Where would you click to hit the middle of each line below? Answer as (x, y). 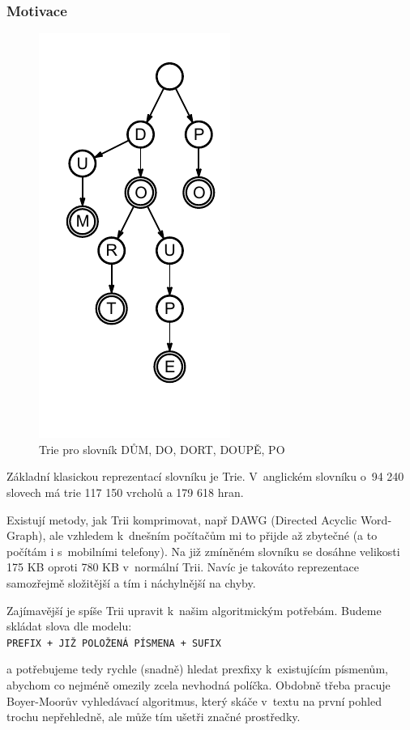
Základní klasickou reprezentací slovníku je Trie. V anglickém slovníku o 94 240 (205, 476)
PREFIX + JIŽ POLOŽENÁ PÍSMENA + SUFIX (114, 643)
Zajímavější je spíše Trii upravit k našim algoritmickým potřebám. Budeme (194, 610)
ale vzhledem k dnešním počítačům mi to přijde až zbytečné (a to (214, 535)
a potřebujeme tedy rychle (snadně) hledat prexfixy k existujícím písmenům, (197, 669)
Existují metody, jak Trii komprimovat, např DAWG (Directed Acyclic (182, 519)
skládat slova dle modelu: (69, 626)
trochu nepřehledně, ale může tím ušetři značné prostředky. (154, 717)
